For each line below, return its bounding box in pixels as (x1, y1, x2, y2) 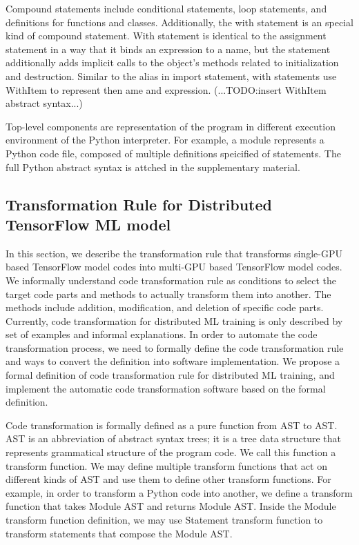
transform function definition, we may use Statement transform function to (6, 513, 323, 526)
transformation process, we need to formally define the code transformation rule (6, 340, 344, 355)
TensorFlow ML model (6, 213, 171, 235)
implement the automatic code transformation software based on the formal (6, 381, 326, 395)
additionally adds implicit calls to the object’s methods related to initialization (6, 55, 339, 70)
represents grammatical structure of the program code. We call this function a (6, 445, 336, 459)
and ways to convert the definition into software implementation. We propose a (6, 354, 340, 368)
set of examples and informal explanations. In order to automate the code (6, 327, 318, 341)
